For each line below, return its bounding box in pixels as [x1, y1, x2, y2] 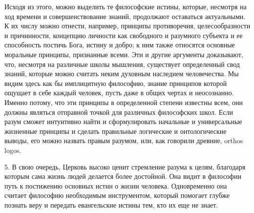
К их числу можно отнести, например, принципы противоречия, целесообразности [4, 21, 251, 31]
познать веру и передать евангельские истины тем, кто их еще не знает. [4, 199, 218, 210]
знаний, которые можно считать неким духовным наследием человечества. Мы [4, 68, 239, 79]
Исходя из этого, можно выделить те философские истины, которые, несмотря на [4, 1, 247, 11]
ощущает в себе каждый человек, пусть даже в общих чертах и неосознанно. [4, 87, 234, 98]
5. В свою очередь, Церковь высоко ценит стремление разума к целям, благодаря [4, 161, 246, 171]
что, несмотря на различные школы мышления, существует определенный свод [4, 59, 240, 69]
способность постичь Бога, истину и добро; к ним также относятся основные [4, 40, 235, 50]
